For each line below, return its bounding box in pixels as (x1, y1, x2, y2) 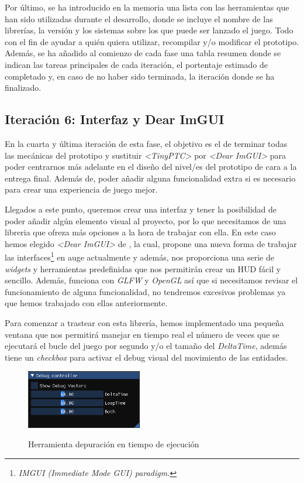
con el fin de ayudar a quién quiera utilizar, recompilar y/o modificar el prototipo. (5, 35, 299, 47)
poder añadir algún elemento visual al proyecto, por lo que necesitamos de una (5, 214, 286, 227)
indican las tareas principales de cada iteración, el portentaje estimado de (5, 58, 268, 70)
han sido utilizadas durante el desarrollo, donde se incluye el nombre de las (5, 12, 273, 25)
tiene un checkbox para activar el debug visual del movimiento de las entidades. (5, 351, 288, 363)
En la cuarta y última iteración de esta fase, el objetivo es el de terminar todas (5, 137, 288, 149)
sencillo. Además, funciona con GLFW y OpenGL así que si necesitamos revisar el (5, 274, 298, 286)
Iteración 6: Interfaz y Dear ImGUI (5, 110, 224, 128)
